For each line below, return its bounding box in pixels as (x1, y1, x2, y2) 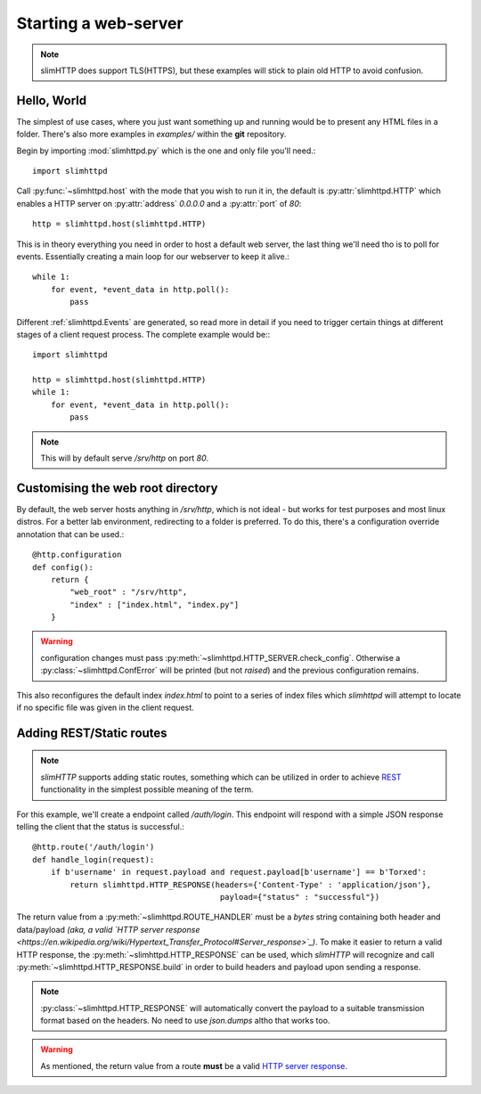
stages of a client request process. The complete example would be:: (16, 329, 271, 339)
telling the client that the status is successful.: (16, 821, 184, 832)
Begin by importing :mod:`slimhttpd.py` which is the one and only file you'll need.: (16, 145, 316, 156)
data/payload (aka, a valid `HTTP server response (16, 924, 200, 935)
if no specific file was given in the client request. (16, 702, 195, 713)
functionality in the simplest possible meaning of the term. (40, 784, 254, 795)
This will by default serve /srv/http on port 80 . (40, 453, 209, 463)
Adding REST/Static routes (16, 725, 168, 740)
